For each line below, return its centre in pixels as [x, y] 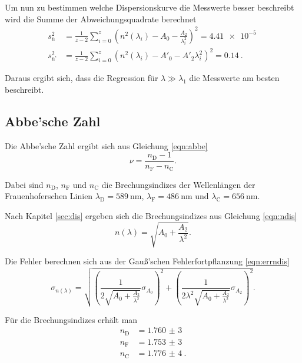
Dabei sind [24, 184]
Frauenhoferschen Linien [49, 196]
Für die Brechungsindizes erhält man [71, 319]
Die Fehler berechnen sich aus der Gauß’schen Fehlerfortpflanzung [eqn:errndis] [147, 261]
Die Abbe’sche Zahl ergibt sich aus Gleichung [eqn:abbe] [106, 145]
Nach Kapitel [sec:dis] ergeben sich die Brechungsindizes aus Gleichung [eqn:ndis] [151, 215]
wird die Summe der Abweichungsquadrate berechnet [101, 19]
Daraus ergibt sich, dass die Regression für [82, 78]
